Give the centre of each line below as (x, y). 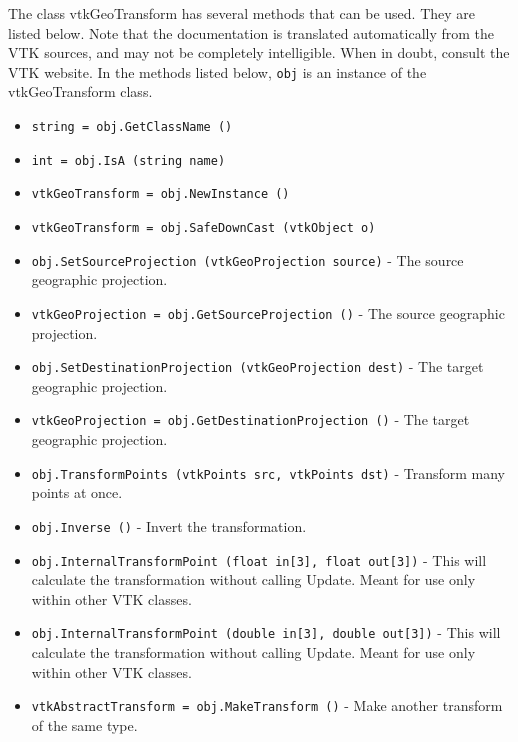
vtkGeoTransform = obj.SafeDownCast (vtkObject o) (203, 228)
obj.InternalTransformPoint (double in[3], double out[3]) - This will (266, 632)
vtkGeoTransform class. (80, 91)
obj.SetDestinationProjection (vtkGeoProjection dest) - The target (257, 366)
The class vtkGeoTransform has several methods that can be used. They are (242, 13)
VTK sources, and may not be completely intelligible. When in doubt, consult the (259, 52)
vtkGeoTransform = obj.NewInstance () (160, 194)
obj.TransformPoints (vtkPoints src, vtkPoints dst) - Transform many (268, 472)
